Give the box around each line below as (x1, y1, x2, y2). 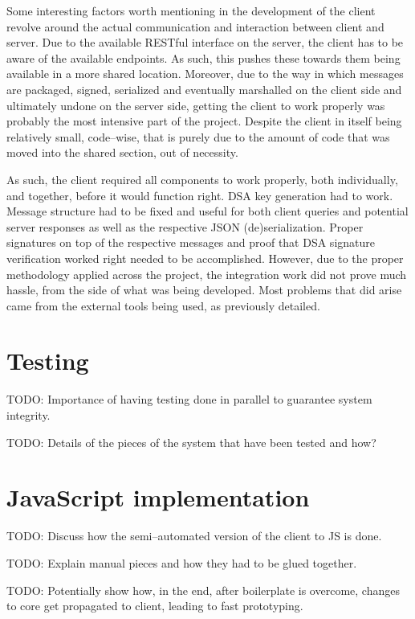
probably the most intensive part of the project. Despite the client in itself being (6, 113, 402, 129)
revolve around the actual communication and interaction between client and (6, 18, 384, 35)
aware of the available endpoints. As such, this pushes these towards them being (6, 49, 401, 66)
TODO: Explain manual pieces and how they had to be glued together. (6, 554, 357, 571)
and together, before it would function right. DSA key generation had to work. (6, 187, 393, 203)
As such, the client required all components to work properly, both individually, (6, 170, 398, 187)
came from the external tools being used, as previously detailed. (6, 297, 320, 314)
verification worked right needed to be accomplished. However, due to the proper (6, 249, 404, 266)
